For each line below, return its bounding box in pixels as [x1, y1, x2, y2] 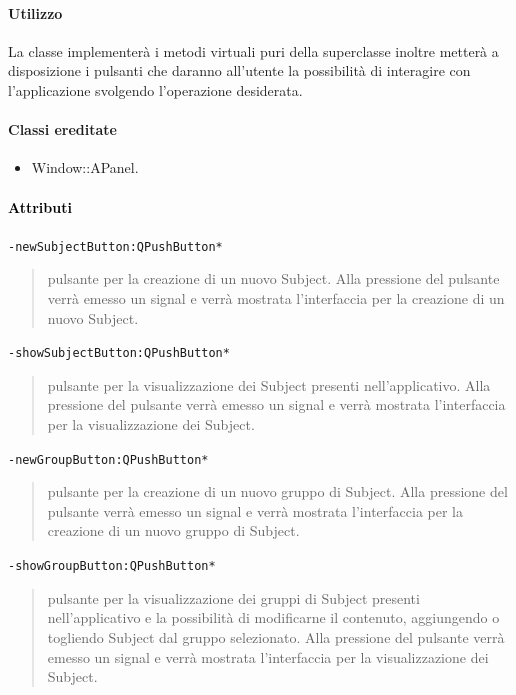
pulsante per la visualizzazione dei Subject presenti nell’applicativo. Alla [47, 374, 491, 395]
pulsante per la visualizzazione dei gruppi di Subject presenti [47, 587, 420, 608]
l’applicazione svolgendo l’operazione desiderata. [8, 79, 303, 100]
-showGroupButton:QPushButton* [8, 559, 216, 574]
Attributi [8, 196, 72, 217]
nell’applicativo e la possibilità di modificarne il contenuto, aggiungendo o [47, 607, 500, 628]
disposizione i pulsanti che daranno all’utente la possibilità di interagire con [8, 60, 471, 81]
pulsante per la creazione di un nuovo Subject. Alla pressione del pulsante [47, 268, 500, 289]
